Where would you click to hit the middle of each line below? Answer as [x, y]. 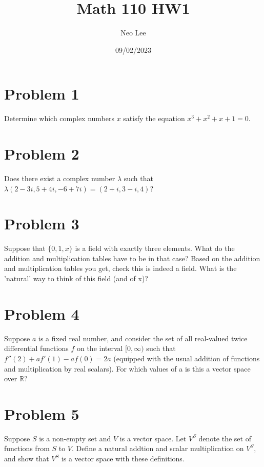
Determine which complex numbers [59, 118]
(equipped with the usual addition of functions [187, 358]
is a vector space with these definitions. [123, 459]
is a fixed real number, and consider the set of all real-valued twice [143, 338]
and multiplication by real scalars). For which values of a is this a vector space [127, 368]
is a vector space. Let [153, 438]
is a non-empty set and [75, 438]
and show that [27, 459]
